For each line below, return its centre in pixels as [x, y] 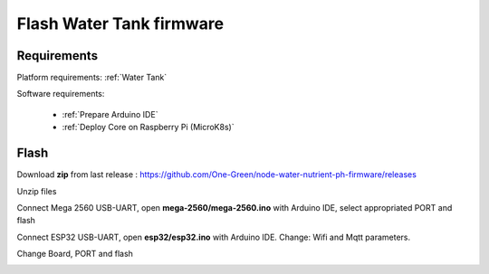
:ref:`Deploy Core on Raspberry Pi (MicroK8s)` [148, 128]
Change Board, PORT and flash [75, 254]
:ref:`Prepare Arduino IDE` [110, 114]
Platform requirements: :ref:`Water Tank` [92, 78]
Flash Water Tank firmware [120, 24]
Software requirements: [61, 94]
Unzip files [37, 191]
